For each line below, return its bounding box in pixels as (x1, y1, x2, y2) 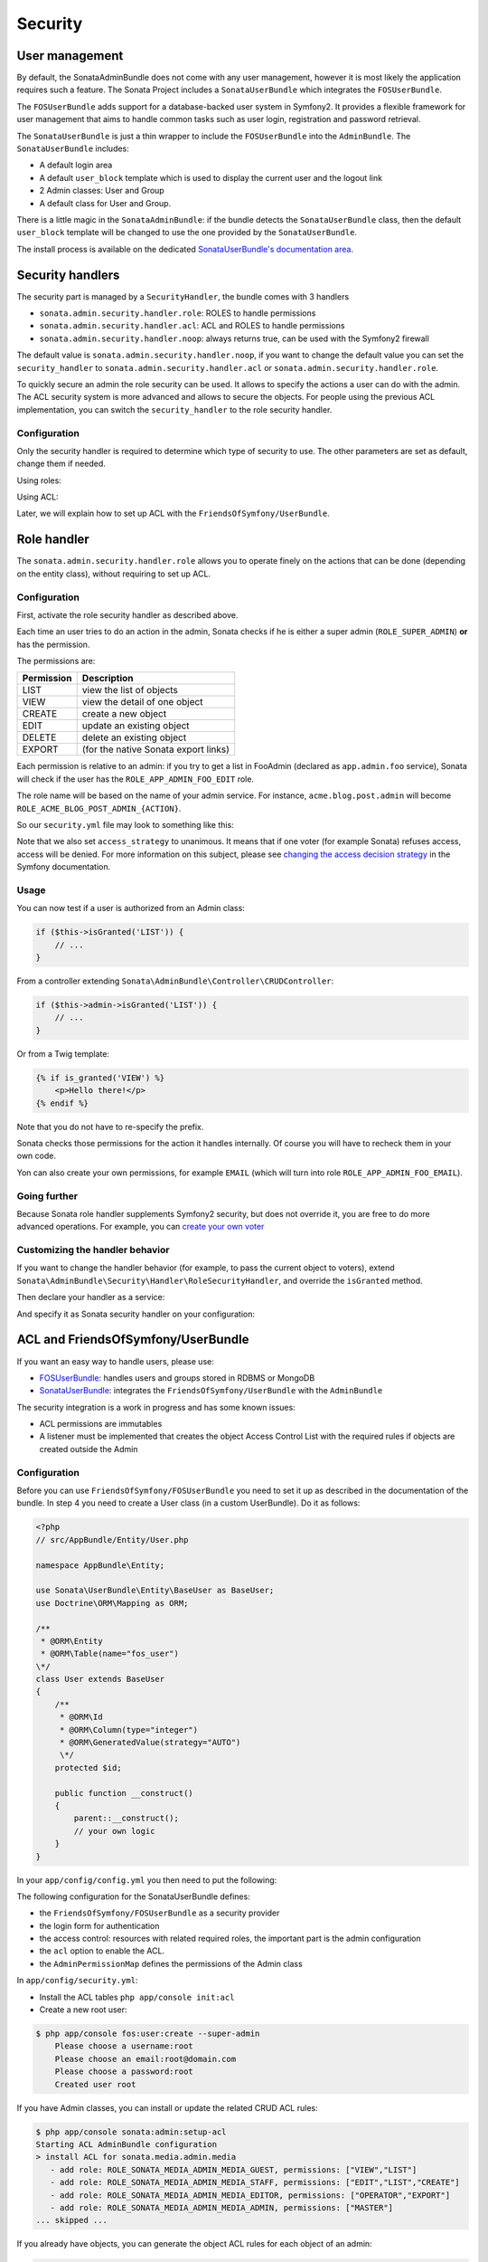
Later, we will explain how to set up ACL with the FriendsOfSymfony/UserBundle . (16, 508, 330, 519)
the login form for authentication (39, 1920, 160, 1931)
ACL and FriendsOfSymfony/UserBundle (16, 1332, 249, 1347)
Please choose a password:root (54, 2067, 193, 2077)
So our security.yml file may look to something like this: (16, 820, 234, 831)
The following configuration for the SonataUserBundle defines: (16, 1891, 250, 1902)
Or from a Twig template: (16, 1048, 110, 1059)
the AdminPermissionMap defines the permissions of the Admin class (39, 1958, 303, 1969)
